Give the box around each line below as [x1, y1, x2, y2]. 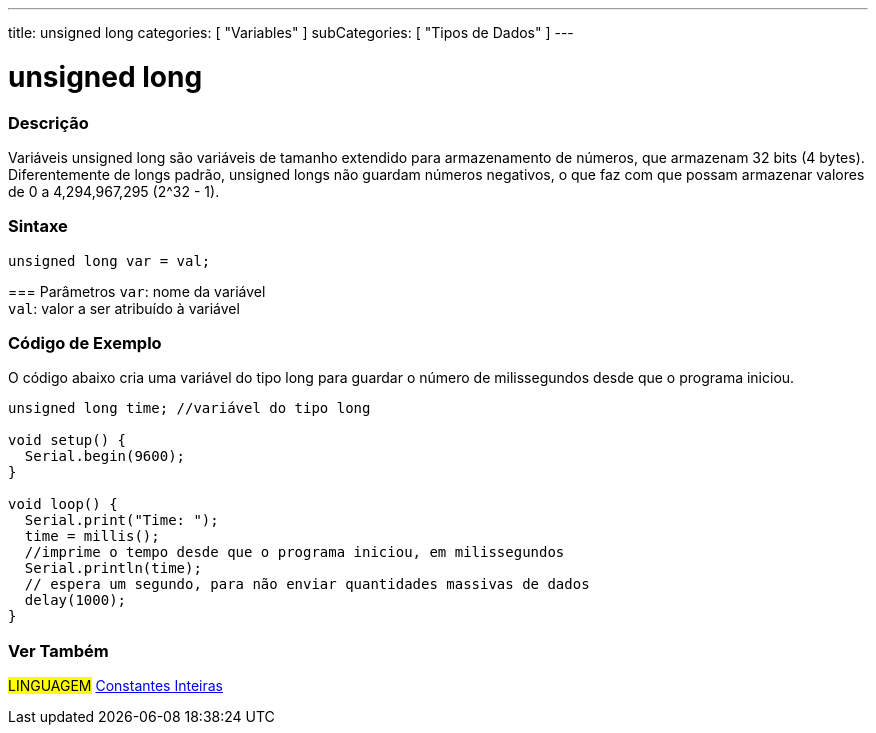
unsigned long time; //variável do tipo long [8, 400, 371, 417]
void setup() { [8, 432, 127, 449]
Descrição [8, 112, 89, 133]
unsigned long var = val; [8, 252, 211, 269]
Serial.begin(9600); [24, 448, 186, 465]
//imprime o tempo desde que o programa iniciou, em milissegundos [24, 544, 565, 561]
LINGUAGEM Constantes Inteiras [8, 677, 223, 695]
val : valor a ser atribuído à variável [8, 299, 240, 317]
